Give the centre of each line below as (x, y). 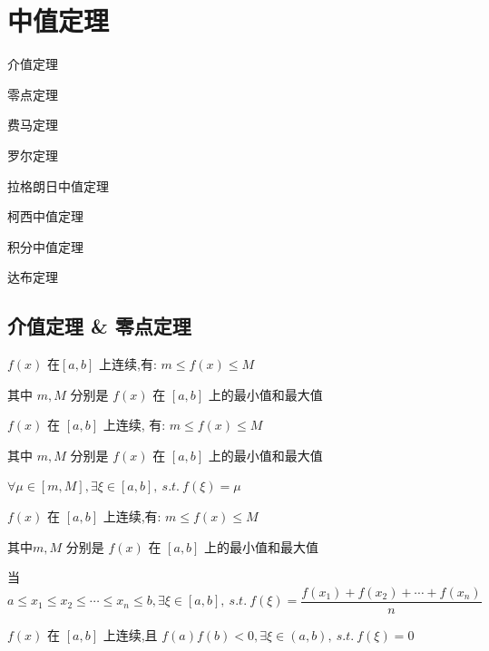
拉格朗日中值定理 (58, 185)
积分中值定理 (45, 246)
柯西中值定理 (45, 216)
